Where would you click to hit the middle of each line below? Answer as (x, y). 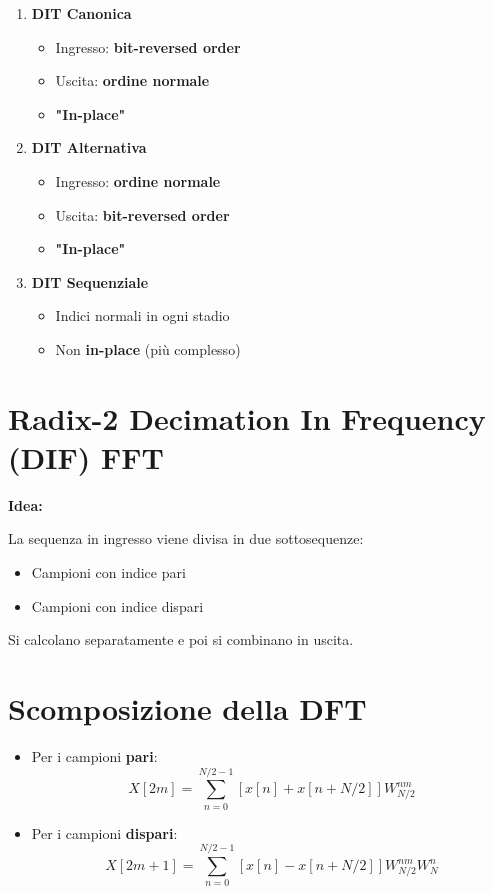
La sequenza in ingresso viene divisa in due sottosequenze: (186, 538)
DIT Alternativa (89, 147)
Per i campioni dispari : (104, 832)
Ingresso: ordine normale (138, 180)
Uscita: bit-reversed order (142, 214)
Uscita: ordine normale (132, 80)
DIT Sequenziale (90, 281)
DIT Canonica (81, 13)
